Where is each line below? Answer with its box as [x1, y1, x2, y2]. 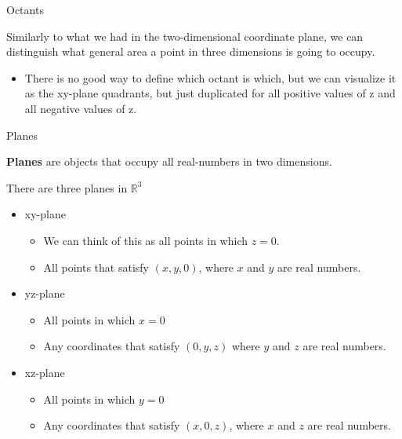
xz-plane [24, 364, 65, 380]
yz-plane [24, 285, 65, 302]
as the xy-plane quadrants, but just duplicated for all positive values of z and [24, 85, 396, 101]
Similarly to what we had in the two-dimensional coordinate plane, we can [6, 27, 364, 44]
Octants [6, 2, 44, 17]
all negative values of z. [24, 100, 137, 116]
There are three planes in [6, 179, 128, 196]
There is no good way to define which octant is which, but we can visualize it [24, 69, 397, 86]
